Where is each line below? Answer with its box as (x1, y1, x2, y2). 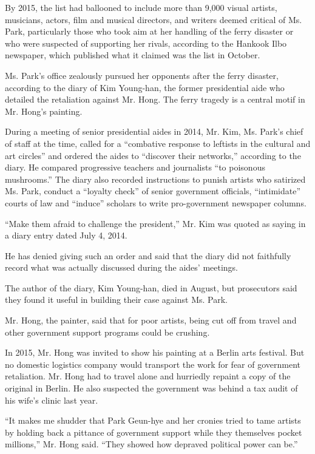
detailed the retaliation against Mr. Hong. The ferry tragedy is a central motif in (5, 93, 305, 106)
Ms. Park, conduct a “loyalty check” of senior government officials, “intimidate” (5, 185, 301, 197)
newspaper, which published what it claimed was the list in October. (5, 49, 260, 61)
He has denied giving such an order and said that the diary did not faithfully (5, 249, 291, 262)
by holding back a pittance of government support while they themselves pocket (5, 425, 302, 438)
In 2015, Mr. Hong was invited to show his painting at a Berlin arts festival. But (5, 346, 305, 359)
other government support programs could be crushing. (5, 325, 210, 338)
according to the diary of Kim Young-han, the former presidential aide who (5, 81, 285, 93)
